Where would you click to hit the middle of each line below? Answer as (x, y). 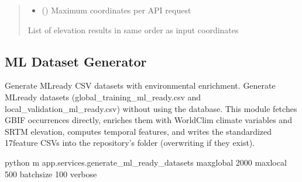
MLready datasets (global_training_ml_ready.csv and (103, 97)
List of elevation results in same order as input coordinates (133, 29)
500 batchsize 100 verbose (51, 174)
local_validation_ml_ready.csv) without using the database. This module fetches (151, 108)
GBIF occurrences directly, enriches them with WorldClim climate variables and (148, 120)
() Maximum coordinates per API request (116, 10)
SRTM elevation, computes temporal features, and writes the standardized (138, 131)
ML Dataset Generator (76, 61)
